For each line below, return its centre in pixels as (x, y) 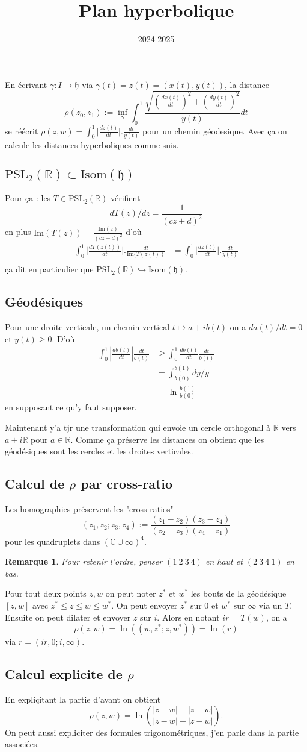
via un (270, 605)
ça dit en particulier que (49, 269)
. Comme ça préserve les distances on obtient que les (167, 439)
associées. (22, 744)
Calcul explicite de (64, 674)
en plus (18, 232)
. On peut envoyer (144, 605)
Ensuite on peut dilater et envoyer (68, 617)
